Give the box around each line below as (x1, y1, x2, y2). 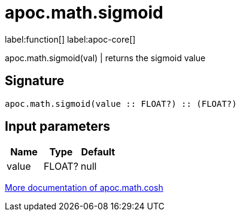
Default (81, 146, 116, 158)
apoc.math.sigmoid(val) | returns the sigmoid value (5, 52, 206, 63)
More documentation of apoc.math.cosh (5, 182, 163, 193)
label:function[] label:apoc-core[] (5, 34, 136, 44)
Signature (5, 73, 65, 89)
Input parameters (5, 119, 111, 134)
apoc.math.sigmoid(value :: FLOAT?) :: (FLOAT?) (5, 98, 237, 109)
